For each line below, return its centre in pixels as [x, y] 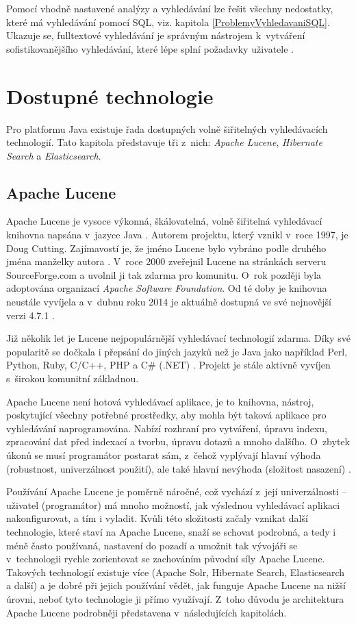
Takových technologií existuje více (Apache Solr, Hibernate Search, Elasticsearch [176, 572]
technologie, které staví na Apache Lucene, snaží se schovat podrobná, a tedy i [171, 531]
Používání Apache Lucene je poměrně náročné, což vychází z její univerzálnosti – [177, 491]
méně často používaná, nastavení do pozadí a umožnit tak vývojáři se [152, 545]
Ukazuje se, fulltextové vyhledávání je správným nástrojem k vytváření [156, 35]
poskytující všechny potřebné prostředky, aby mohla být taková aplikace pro [166, 415]
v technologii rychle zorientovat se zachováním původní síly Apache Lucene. [166, 559]
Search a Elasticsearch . [54, 155]
